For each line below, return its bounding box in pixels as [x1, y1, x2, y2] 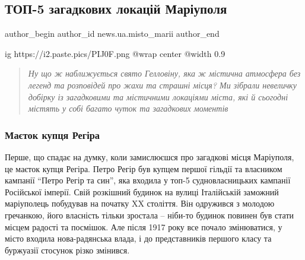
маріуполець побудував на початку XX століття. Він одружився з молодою [5, 197, 275, 210]
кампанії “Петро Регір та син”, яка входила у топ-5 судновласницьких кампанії [5, 174, 291, 186]
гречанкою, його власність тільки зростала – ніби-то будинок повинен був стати [5, 208, 294, 221]
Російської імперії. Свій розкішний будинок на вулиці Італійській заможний [5, 185, 279, 198]
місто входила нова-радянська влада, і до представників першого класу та [5, 232, 272, 245]
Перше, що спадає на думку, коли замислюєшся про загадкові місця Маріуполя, [5, 150, 294, 163]
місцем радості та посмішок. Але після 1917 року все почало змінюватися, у [5, 220, 282, 233]
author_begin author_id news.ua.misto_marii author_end [5, 27, 220, 40]
